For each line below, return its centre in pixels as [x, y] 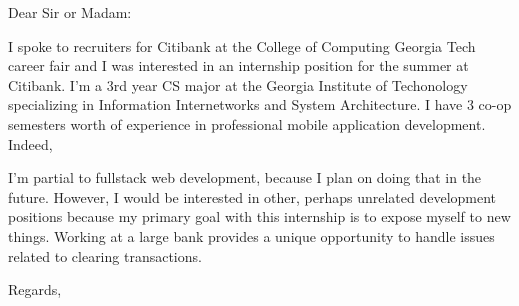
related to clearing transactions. [105, 255]
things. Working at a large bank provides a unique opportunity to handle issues [251, 235]
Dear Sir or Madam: [70, 12]
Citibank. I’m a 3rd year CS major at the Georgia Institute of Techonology [238, 84]
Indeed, [30, 143]
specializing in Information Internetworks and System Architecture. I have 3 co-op [260, 104]
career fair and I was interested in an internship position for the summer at [238, 65]
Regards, [35, 289]
